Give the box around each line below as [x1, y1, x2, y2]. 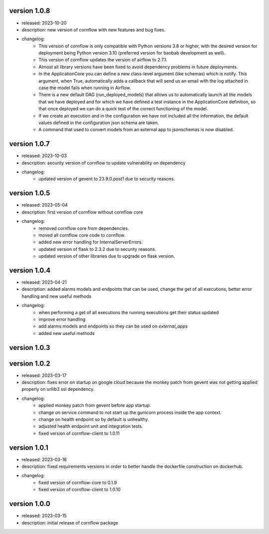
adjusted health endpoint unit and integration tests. [38, 423, 143, 429]
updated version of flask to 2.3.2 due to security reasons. [38, 246, 156, 252]
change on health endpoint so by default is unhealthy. [38, 416, 149, 422]
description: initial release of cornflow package [21, 520, 119, 526]
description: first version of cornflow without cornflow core [21, 209, 143, 215]
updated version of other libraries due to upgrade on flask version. [38, 253, 175, 259]
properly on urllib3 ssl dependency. [21, 386, 95, 392]
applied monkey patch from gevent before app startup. [38, 402, 151, 408]
